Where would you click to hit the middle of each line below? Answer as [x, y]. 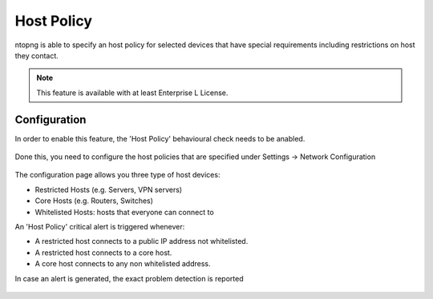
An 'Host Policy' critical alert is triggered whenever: [100, 226]
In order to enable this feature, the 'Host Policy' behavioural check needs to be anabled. [160, 138]
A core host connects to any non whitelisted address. [123, 264]
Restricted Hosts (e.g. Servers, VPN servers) [109, 189]
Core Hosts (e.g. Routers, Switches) [94, 201]
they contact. [37, 55]
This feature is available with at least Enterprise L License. [132, 93]
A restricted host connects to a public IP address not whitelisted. [142, 241]
